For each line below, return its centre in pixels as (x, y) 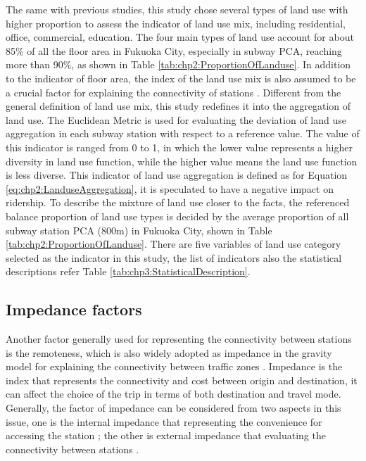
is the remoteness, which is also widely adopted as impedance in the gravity (169, 352)
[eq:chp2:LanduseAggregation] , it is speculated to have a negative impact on (170, 188)
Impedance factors (74, 309)
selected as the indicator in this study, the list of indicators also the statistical (174, 257)
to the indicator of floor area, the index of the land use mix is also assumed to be (181, 78)
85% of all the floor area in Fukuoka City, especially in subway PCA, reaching (174, 50)
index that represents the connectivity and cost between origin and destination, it (182, 380)
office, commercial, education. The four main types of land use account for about (180, 37)
